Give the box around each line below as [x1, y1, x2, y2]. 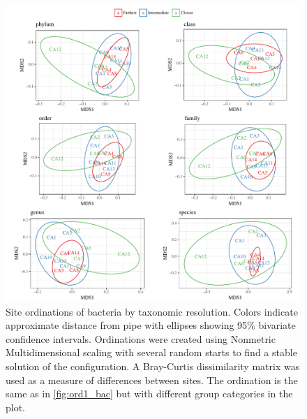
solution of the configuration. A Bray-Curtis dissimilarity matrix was [6, 358, 300, 373]
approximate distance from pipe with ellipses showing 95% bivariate [6, 318, 296, 332]
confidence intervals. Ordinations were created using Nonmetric [6, 331, 276, 346]
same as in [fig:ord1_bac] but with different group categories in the [6, 386, 293, 401]
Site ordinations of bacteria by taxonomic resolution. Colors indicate [6, 304, 298, 318]
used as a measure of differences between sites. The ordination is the [6, 372, 298, 387]
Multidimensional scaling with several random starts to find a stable [6, 345, 297, 360]
